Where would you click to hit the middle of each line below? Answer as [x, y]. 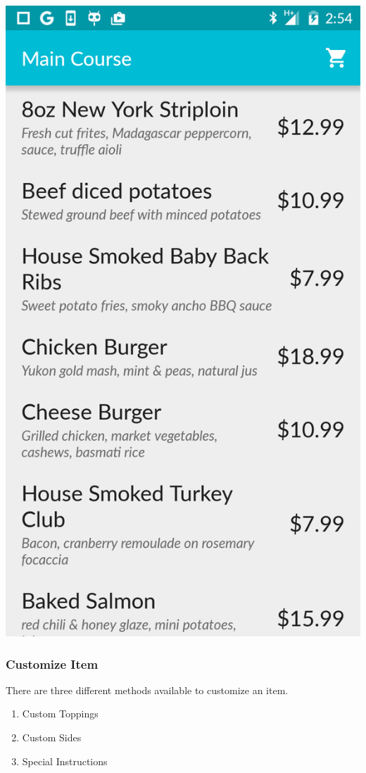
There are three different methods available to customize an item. [147, 690]
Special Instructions [65, 761]
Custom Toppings [60, 714]
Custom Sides [52, 737]
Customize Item [52, 664]
